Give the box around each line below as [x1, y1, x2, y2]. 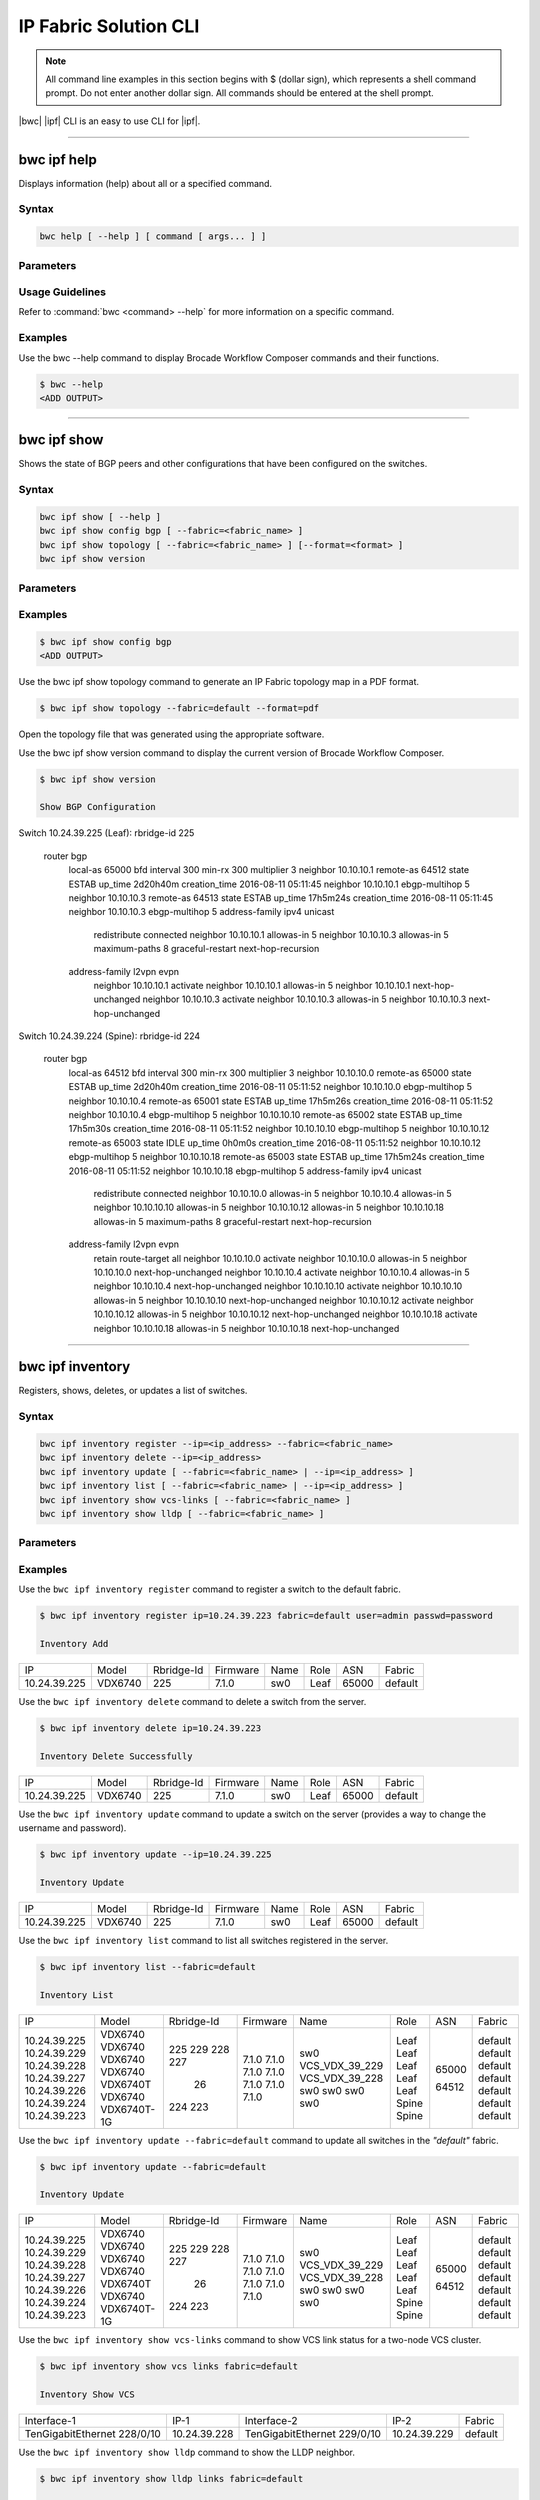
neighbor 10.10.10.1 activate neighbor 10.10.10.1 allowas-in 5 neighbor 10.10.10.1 [93, 979, 411, 991]
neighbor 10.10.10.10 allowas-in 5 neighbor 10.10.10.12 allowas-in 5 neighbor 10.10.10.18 [93, 1201, 445, 1214]
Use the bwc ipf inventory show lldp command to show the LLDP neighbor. [18, 2446, 355, 2459]
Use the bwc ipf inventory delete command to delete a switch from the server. [18, 1695, 367, 1707]
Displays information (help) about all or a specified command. [18, 177, 273, 189]
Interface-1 [24, 2414, 77, 2428]
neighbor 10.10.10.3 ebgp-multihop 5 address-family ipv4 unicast [68, 906, 335, 918]
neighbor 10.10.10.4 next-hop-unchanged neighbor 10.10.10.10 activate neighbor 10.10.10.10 [93, 1280, 463, 1292]
